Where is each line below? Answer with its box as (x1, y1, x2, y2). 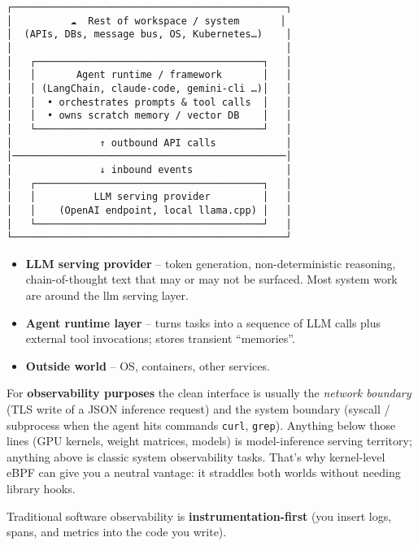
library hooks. (7, 480, 76, 496)
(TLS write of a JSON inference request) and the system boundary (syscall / (7, 400, 390, 417)
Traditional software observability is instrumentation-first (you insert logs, (7, 507, 392, 524)
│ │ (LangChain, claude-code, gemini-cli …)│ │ (7, 82, 292, 94)
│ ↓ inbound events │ (7, 163, 292, 175)
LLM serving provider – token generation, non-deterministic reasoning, (25, 254, 396, 271)
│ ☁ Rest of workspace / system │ (7, 15, 286, 27)
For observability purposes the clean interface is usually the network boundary (7, 384, 411, 401)
